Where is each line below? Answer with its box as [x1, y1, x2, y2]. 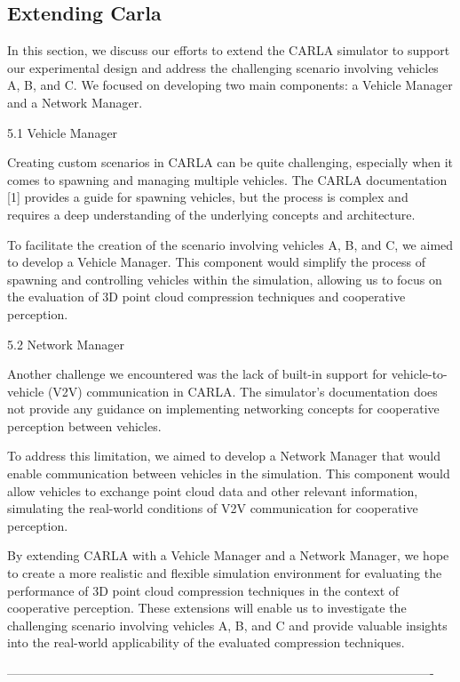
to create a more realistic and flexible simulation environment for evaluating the [7, 564, 442, 582]
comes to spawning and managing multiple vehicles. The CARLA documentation [7, 170, 448, 189]
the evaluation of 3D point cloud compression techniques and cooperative [7, 287, 406, 306]
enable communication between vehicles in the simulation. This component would [7, 464, 450, 483]
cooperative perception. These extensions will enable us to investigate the [7, 598, 407, 617]
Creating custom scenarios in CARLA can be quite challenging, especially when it [7, 153, 454, 172]
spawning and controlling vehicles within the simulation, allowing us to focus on [7, 269, 442, 288]
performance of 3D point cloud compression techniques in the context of [7, 581, 400, 599]
